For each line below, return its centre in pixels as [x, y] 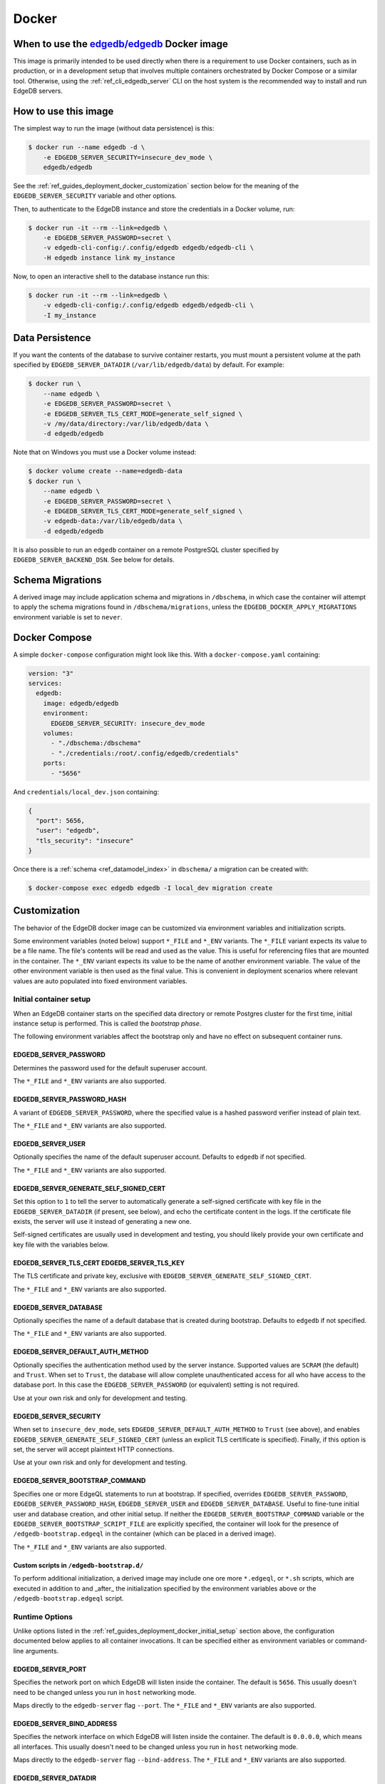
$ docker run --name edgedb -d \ [87, 147]
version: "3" [51, 673]
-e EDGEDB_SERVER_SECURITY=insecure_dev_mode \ [128, 157]
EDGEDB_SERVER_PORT [50, 1669]
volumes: [58, 734]
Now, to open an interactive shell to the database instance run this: [111, 276]
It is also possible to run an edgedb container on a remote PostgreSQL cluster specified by [146, 549]
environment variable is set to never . [68, 617]
